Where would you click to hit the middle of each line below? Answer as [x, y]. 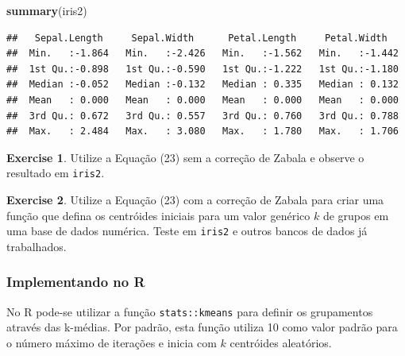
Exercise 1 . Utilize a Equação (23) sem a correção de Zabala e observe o [185, 157]
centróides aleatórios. [281, 342]
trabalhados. [37, 246]
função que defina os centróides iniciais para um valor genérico [158, 215]
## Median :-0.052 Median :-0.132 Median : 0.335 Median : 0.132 [202, 85]
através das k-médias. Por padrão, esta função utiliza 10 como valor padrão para [202, 327]
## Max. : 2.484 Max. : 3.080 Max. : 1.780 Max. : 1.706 [202, 132]
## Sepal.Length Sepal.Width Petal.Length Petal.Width [197, 38]
